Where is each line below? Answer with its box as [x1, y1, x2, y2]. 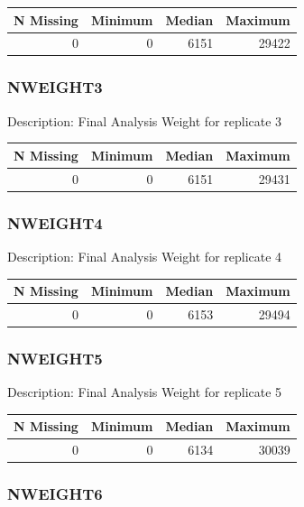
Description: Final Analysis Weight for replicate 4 [7, 246, 282, 265]
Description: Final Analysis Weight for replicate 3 [7, 111, 282, 130]
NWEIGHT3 [7, 76, 103, 98]
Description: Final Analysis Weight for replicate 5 [7, 383, 282, 401]
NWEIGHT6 [7, 483, 103, 505]
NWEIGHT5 [7, 346, 103, 369]
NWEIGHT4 [7, 211, 103, 234]
